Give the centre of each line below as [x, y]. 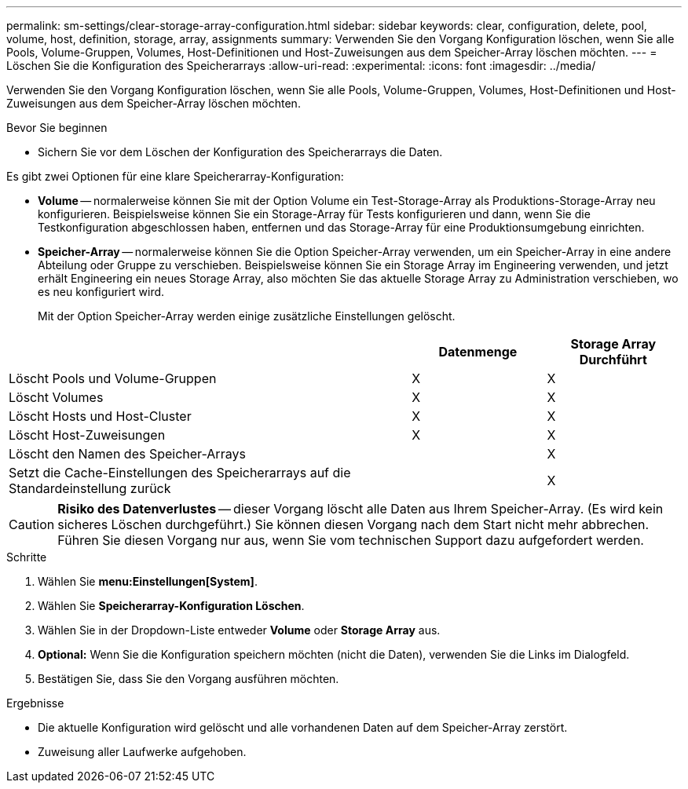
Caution [32, 524]
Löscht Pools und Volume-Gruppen [113, 378]
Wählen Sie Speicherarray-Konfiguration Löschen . [171, 606]
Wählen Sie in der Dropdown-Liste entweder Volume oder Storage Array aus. [239, 630]
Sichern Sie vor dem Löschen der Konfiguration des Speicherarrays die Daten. [240, 152]
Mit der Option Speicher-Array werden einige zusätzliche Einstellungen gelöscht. [247, 316]
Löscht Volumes [56, 397]
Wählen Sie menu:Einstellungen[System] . [148, 581]
